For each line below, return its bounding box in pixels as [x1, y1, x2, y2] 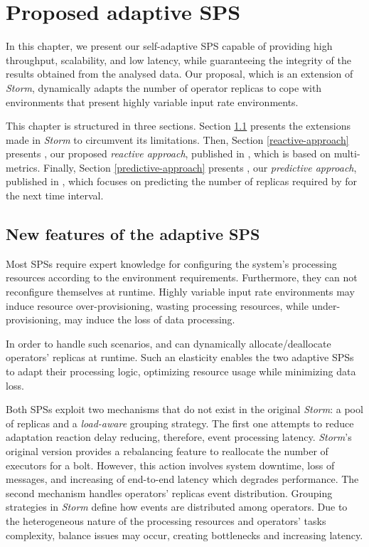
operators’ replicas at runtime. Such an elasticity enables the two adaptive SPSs [6, 350, 354, 365]
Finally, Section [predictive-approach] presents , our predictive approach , [43, 160, 357, 174]
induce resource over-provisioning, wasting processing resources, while [6, 298, 309, 313]
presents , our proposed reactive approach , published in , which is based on [6, 146, 331, 161]
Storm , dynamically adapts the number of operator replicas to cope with [6, 80, 322, 95]
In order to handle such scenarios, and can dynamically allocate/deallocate [6, 335, 331, 350]
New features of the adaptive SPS [6, 223, 260, 245]
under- [311, 298, 341, 313]
